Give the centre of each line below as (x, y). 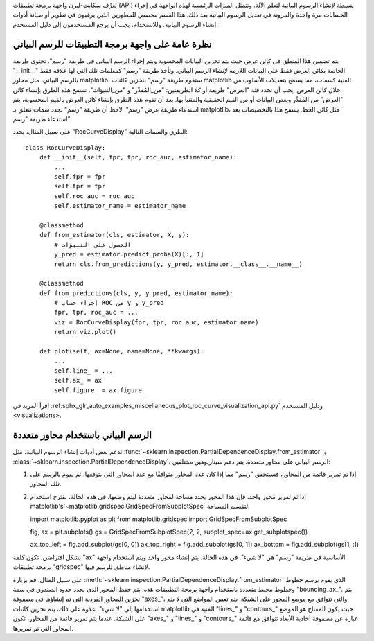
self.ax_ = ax (78, 380)
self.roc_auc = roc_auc (95, 196)
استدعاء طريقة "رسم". (42, 119)
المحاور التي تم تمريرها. (43, 628)
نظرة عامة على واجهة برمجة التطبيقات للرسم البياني (112, 44)
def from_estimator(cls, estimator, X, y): (114, 235)
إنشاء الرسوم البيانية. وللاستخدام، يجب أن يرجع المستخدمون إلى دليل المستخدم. (115, 24)
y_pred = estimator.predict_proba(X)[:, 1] (129, 254)
